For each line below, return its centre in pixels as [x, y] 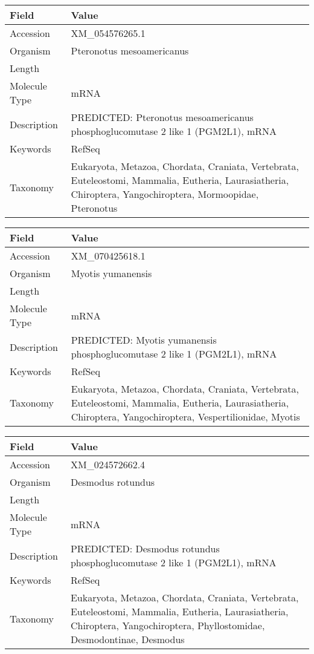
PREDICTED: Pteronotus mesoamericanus [162, 117]
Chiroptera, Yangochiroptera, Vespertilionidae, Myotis [185, 417]
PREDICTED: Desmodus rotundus [145, 548]
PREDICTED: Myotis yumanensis [144, 340]
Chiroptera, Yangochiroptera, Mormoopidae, [165, 194]
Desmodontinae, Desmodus [127, 639]
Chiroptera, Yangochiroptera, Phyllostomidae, [168, 625]
